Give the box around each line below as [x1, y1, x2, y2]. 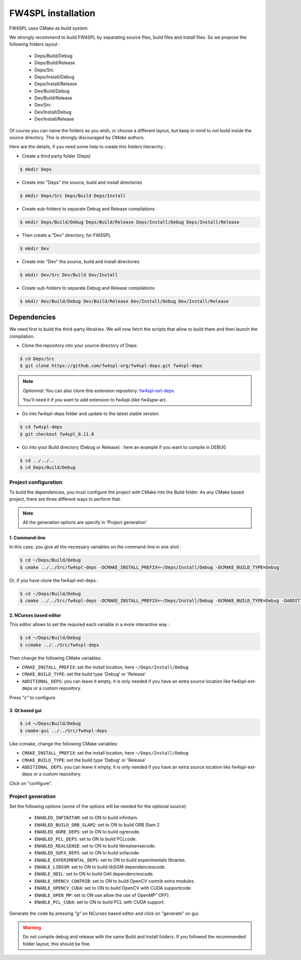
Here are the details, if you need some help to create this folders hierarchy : [9, 144, 166, 150]
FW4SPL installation [9, 8, 95, 19]
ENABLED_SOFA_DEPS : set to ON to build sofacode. [34, 850, 140, 856]
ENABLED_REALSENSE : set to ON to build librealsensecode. [34, 842, 156, 849]
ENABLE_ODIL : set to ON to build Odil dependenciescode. [34, 871, 154, 877]
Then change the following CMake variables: [9, 655, 102, 661]
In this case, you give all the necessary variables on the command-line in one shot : [9, 544, 182, 550]
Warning [23, 924, 41, 930]
